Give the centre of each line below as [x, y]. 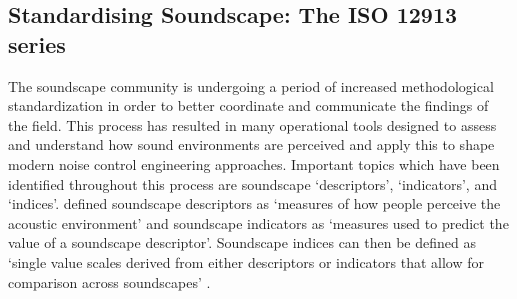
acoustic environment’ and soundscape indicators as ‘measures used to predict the [258, 222]
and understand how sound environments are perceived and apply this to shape [251, 144]
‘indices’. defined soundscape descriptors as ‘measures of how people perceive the [254, 203]
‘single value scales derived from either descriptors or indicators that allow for [246, 261]
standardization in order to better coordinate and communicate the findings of [248, 105]
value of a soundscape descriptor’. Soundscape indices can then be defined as [242, 242]
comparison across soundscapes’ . [109, 281]
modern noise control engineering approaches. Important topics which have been [254, 163]
